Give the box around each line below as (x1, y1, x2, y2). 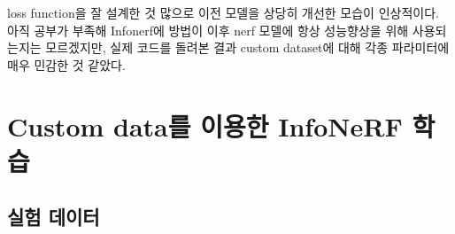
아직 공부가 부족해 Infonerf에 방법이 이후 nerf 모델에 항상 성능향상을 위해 (7, 20, 409, 39)
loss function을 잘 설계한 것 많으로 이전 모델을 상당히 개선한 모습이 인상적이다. (7, 4, 439, 21)
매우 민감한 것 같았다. (7, 55, 126, 74)
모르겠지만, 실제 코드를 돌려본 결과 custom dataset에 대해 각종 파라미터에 (45, 38, 450, 57)
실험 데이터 (7, 203, 100, 230)
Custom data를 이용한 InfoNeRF (7, 107, 403, 144)
